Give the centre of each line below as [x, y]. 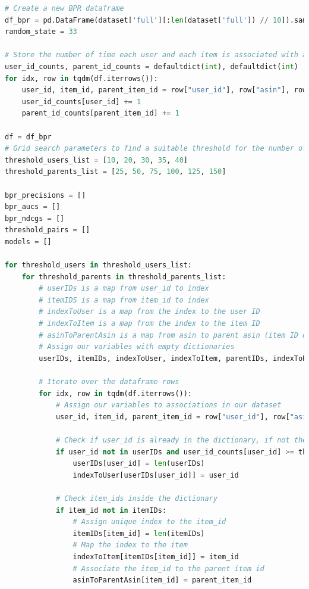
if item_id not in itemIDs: [111, 510]
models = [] [28, 241]
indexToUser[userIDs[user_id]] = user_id [156, 475]
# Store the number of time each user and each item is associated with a [156, 55]
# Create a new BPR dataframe [64, 8]
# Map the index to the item [130, 545]
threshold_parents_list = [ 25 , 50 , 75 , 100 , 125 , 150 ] [116, 172]
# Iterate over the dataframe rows [109, 382]
